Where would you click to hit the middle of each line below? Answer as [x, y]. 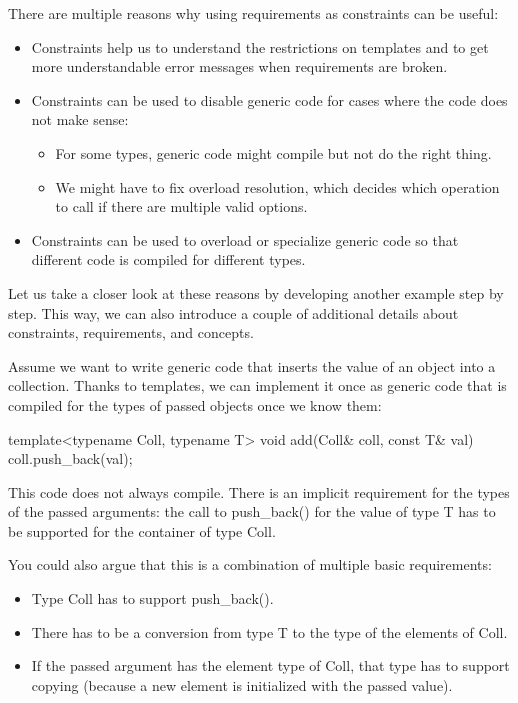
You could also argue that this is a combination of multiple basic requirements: [250, 564]
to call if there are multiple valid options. [181, 206]
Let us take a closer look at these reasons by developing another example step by [256, 292]
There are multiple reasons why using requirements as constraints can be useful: [253, 13]
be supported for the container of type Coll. [142, 530]
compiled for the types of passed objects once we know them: [195, 404]
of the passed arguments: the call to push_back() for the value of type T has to [252, 511]
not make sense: [80, 119]
